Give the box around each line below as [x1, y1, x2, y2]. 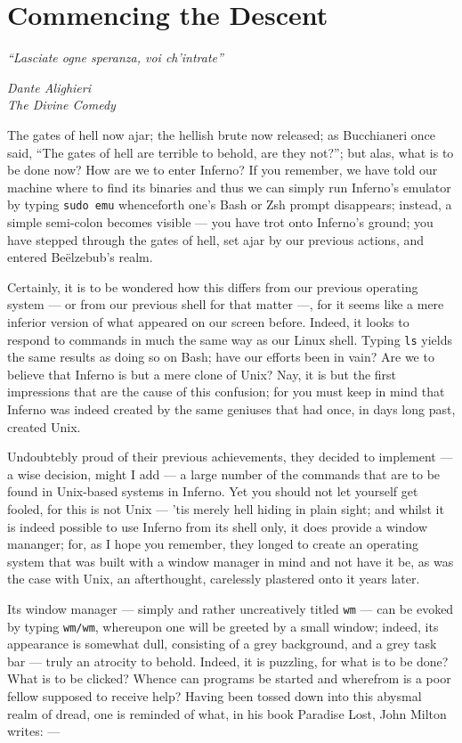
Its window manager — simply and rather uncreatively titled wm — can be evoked [7, 599, 454, 617]
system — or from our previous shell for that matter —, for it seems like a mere [7, 295, 444, 314]
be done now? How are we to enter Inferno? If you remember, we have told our [7, 160, 438, 179]
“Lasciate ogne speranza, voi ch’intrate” [7, 48, 223, 67]
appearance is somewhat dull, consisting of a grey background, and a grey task [7, 634, 437, 653]
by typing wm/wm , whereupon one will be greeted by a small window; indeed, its [7, 616, 439, 635]
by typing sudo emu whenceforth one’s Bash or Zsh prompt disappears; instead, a [7, 195, 452, 214]
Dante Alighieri [7, 78, 91, 96]
